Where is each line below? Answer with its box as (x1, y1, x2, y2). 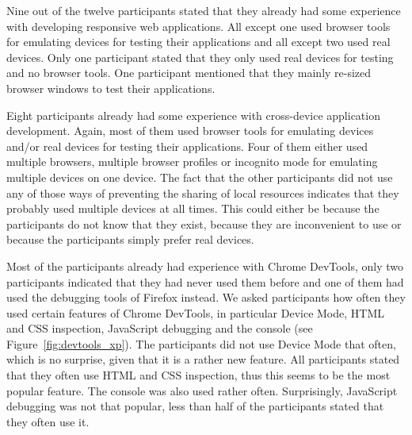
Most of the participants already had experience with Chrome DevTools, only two (6, 257, 404, 274)
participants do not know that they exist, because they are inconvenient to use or (6, 215, 402, 232)
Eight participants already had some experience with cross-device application (6, 106, 380, 123)
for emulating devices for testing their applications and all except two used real (6, 33, 391, 50)
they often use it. (6, 413, 90, 429)
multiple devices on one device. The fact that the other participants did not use (6, 168, 393, 185)
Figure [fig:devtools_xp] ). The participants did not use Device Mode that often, (6, 335, 396, 352)
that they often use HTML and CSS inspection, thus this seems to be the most (6, 367, 391, 383)
